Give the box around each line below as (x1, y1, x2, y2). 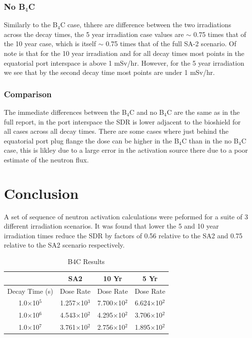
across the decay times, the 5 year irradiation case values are (4, 29, 184, 39)
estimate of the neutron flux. (4, 154, 89, 164)
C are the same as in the (167, 107, 240, 117)
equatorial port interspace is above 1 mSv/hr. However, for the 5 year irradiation (4, 57, 244, 68)
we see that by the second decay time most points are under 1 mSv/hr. (4, 67, 215, 77)
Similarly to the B (4, 19, 58, 30)
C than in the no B (181, 135, 239, 145)
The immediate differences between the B (4, 107, 127, 117)
